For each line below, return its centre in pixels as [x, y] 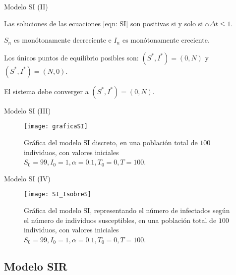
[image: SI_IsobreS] [58, 194]
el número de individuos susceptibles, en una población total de [120, 220]
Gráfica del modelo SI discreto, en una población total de [111, 142]
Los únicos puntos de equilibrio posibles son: [71, 57]
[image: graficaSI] [56, 127]
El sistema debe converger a [46, 91]
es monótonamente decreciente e [62, 40]
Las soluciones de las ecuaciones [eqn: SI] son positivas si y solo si [104, 23]
